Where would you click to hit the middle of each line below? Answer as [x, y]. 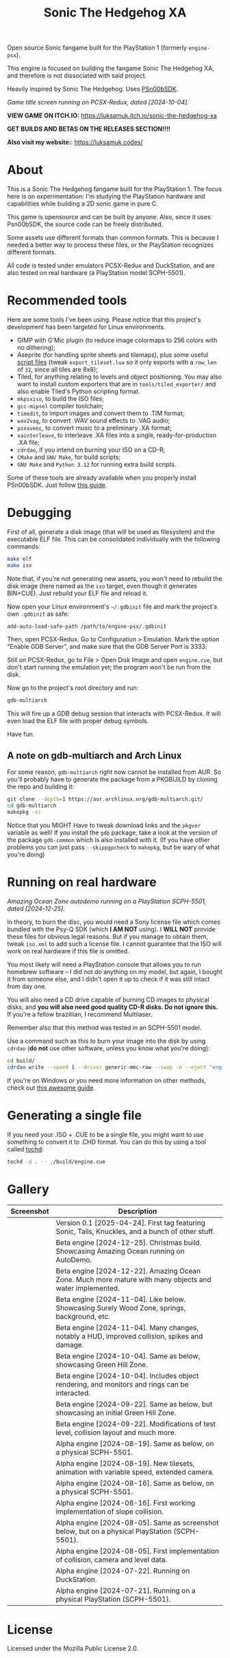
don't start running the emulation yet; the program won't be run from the [109, 667]
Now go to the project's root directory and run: [73, 687]
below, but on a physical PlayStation [114, 1531]
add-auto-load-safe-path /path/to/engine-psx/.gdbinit [87, 626]
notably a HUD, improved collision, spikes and [129, 1336]
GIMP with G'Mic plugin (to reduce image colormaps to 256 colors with [117, 340]
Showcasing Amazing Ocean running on [120, 1251]
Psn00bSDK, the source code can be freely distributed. [85, 224]
